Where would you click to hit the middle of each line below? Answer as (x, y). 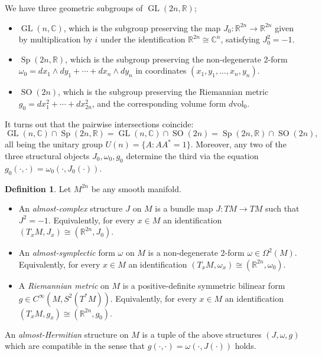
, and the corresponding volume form (159, 103)
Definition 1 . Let (38, 188)
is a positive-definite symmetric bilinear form (204, 285)
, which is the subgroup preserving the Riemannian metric (163, 92)
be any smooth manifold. (136, 188)
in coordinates (161, 70)
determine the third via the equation (192, 155)
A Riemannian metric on (64, 285)
